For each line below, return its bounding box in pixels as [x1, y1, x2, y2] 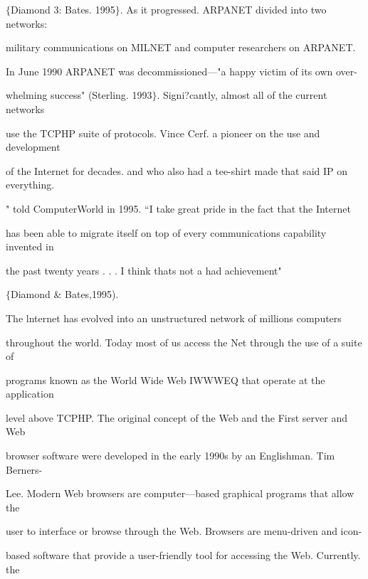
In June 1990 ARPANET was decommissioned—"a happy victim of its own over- [6, 63, 357, 78]
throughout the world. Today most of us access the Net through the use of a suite [6, 334, 362, 349]
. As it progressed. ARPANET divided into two [120, 2, 327, 16]
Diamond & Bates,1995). [11, 287, 119, 302]
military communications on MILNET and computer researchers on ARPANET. [6, 40, 356, 55]
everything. [6, 177, 55, 192]
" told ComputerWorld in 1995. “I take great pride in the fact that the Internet [6, 201, 351, 216]
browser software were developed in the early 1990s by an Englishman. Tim [6, 448, 335, 463]
